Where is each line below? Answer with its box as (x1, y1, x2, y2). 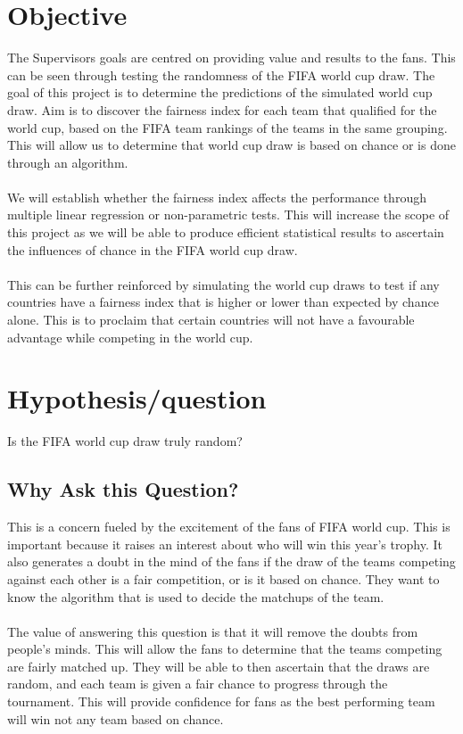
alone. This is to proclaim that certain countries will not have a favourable (7, 310, 415, 329)
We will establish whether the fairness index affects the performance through (7, 187, 426, 206)
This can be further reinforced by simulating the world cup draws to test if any (7, 275, 440, 293)
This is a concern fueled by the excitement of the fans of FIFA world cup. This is (7, 517, 451, 536)
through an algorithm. (7, 153, 128, 171)
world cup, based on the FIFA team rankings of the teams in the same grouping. (7, 118, 448, 136)
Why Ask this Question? (7, 475, 239, 503)
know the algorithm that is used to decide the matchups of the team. (7, 587, 384, 606)
